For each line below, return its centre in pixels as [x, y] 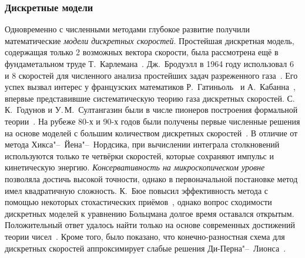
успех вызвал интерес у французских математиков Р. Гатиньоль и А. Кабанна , [150, 87]
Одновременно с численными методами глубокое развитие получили [127, 29]
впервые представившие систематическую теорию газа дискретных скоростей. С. [150, 98]
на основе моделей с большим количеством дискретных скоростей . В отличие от [151, 133]
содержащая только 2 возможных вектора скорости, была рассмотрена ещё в [142, 52]
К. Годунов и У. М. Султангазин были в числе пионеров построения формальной [151, 110]
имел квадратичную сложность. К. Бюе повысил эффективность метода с [137, 190]
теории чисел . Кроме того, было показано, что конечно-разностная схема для [145, 236]
